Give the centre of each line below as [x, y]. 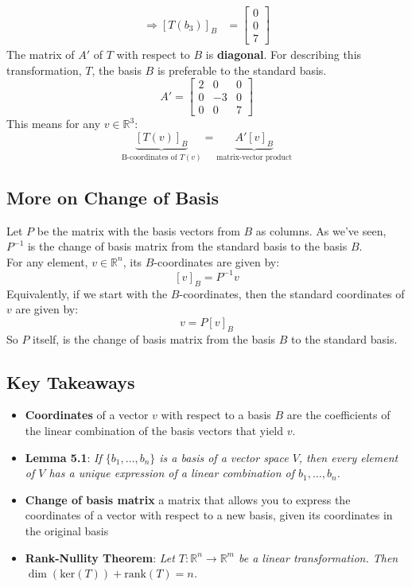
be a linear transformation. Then [318, 557]
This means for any [54, 124]
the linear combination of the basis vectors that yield [154, 430]
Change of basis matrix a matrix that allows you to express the [188, 499]
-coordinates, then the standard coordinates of [292, 293]
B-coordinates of [149, 157]
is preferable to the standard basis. [242, 70]
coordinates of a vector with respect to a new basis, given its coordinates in [209, 515]
